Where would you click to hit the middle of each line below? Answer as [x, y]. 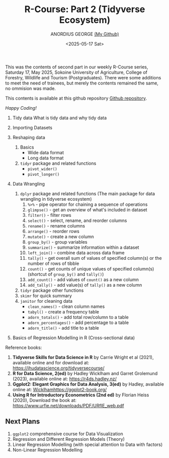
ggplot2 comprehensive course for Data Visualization [68, 434]
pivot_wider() [42, 169]
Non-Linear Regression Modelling [47, 450]
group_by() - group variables [57, 242]
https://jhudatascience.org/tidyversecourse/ [59, 368]
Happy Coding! [21, 108]
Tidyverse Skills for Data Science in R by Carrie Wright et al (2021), [83, 357]
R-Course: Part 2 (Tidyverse [85, 9]
